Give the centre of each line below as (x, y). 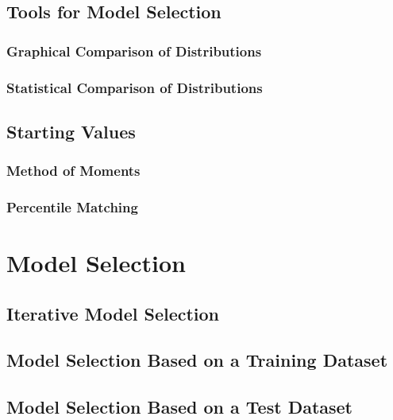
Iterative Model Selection (113, 313)
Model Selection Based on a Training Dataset (197, 360)
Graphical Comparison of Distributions (134, 51)
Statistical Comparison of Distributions (135, 87)
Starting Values (71, 131)
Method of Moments (73, 171)
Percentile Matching (72, 207)
